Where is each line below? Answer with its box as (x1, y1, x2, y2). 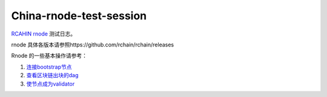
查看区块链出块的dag (26, 72, 79, 79)
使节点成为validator (26, 80, 75, 87)
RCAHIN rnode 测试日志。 (11, 30, 76, 37)
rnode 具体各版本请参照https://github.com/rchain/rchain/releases (11, 41, 174, 48)
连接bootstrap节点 (26, 63, 72, 70)
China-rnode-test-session (11, 9, 147, 22)
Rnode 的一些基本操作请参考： (11, 52, 88, 60)
